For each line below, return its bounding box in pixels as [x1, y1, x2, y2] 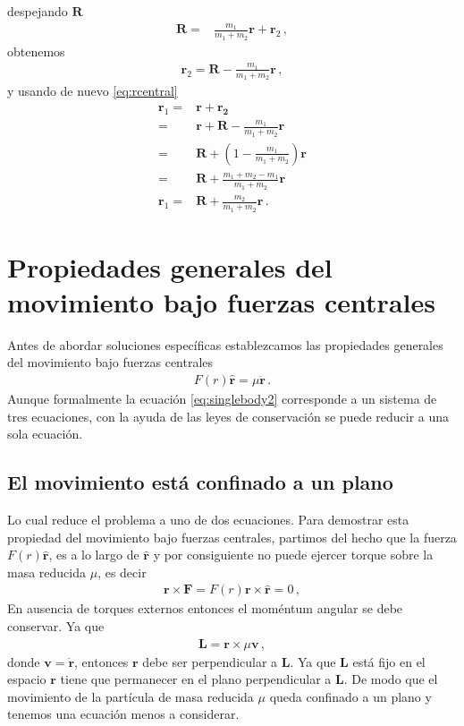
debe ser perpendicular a [142, 652, 278, 670]
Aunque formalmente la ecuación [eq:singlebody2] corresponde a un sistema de [7, 389, 437, 408]
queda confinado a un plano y [269, 687, 432, 705]
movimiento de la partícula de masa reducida [7, 687, 254, 705]
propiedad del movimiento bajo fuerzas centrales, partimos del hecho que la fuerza [7, 527, 457, 546]
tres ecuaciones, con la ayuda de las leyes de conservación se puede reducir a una [7, 406, 450, 425]
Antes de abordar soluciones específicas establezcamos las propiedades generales [7, 335, 443, 354]
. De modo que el [343, 670, 438, 688]
